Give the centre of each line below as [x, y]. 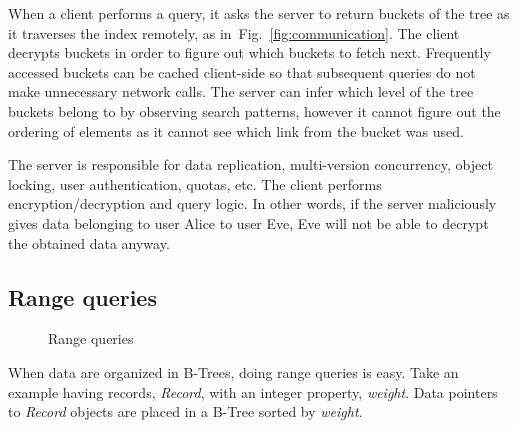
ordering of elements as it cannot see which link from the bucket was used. [236, 130]
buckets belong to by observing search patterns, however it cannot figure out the [254, 110]
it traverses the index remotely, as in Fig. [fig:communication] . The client [234, 32]
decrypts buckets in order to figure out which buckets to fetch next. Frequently [249, 52]
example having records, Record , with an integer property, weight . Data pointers [253, 391]
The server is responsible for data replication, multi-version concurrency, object [250, 164]
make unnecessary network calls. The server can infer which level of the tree [241, 91]
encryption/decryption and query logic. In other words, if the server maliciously [252, 203]
